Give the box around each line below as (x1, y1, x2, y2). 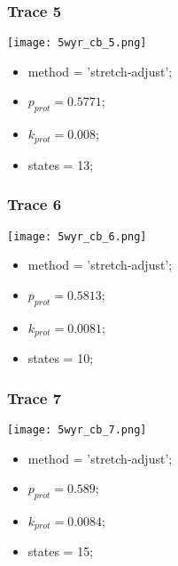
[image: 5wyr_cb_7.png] (7, 423, 147, 436)
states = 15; (27, 542, 94, 561)
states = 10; (27, 349, 94, 368)
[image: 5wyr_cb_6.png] (7, 230, 147, 243)
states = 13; (27, 155, 94, 174)
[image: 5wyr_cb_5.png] (7, 36, 147, 50)
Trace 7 (7, 386, 62, 408)
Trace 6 (7, 193, 62, 215)
